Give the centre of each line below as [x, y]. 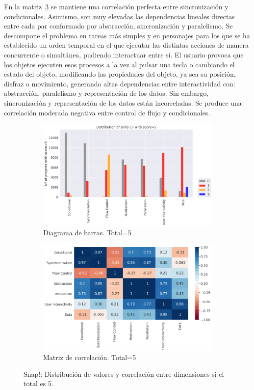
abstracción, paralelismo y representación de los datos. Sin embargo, [106, 93]
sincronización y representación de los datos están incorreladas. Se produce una [123, 102]
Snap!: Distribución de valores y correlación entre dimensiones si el [124, 374]
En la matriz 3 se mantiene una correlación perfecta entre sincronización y [116, 6]
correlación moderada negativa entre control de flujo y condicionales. [107, 112]
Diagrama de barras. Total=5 [88, 233]
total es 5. [38, 383]
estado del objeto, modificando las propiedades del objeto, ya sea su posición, [120, 74]
